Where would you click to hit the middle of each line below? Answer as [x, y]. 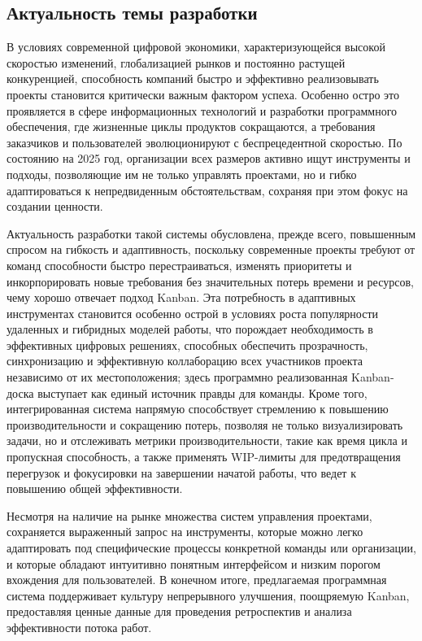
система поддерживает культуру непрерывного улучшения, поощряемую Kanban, [208, 595]
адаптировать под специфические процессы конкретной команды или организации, [211, 548]
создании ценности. [55, 206]
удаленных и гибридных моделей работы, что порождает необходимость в [190, 329]
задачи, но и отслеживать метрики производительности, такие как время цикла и [207, 440]
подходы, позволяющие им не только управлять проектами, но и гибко [182, 174]
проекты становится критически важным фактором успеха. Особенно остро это [203, 94]
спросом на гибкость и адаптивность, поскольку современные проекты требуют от [211, 249]
